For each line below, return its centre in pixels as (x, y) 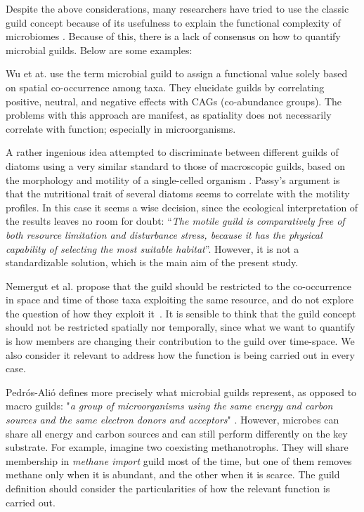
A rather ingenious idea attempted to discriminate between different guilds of (172, 152)
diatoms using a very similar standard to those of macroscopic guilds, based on (175, 165)
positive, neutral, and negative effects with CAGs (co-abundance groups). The (174, 101)
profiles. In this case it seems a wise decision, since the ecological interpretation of (182, 207)
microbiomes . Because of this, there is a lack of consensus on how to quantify (173, 36)
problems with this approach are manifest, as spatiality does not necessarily (169, 115)
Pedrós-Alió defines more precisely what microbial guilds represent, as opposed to (181, 392)
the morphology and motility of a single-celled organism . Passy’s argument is (173, 179)
